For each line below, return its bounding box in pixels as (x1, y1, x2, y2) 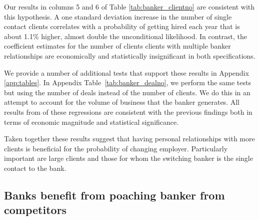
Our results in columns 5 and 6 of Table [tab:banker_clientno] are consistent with (4, 2, 255, 12)
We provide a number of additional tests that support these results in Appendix (4, 67, 249, 78)
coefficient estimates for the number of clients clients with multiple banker (4, 41, 231, 51)
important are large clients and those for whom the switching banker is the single (4, 153, 253, 163)
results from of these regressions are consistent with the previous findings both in (4, 106, 252, 117)
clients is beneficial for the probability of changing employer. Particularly (4, 143, 228, 153)
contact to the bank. (4, 162, 66, 173)
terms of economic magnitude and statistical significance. (4, 116, 179, 127)
